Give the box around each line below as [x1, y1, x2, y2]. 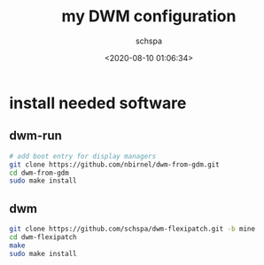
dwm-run [9, 129, 62, 144]
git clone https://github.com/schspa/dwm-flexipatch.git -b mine [9, 224, 255, 234]
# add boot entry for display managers [9, 152, 157, 160]
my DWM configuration [61, 6, 237, 27]
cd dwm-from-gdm [9, 168, 69, 177]
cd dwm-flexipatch [9, 232, 77, 241]
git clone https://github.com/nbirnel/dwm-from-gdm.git [9, 160, 220, 169]
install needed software [9, 93, 187, 113]
